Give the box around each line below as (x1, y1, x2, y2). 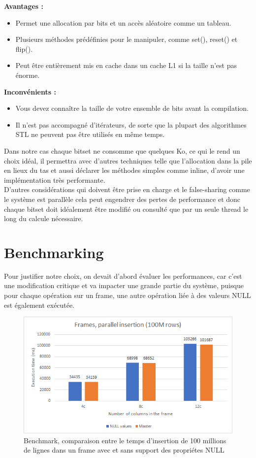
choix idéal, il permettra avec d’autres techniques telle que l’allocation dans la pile (4, 155, 252, 165)
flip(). (15, 43, 33, 54)
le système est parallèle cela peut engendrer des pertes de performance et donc (4, 194, 241, 204)
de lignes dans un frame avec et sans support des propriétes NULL (24, 445, 224, 455)
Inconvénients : (4, 86, 56, 97)
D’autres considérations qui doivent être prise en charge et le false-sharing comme (4, 184, 250, 195)
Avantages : (4, 1, 43, 11)
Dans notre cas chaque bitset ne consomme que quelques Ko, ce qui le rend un (4, 145, 240, 156)
